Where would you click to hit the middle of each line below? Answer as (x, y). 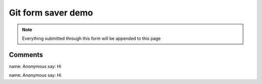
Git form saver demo (51, 13)
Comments (26, 55)
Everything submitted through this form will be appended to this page (91, 38)
